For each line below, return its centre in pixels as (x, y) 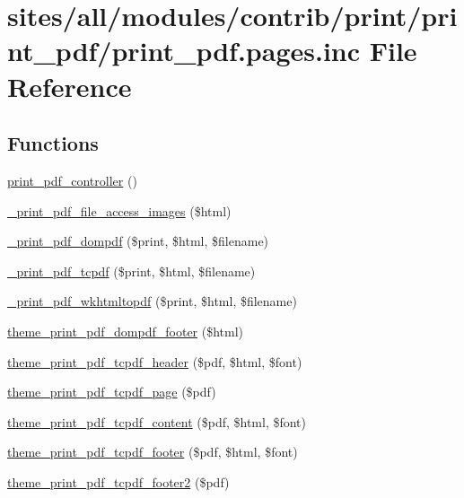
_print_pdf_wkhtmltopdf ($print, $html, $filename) (152, 301)
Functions (53, 143)
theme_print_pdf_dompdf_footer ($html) (126, 331)
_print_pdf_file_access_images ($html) (119, 210)
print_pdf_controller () (72, 180)
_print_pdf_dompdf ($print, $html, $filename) (138, 241)
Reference (70, 86)
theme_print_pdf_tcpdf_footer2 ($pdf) (118, 481)
